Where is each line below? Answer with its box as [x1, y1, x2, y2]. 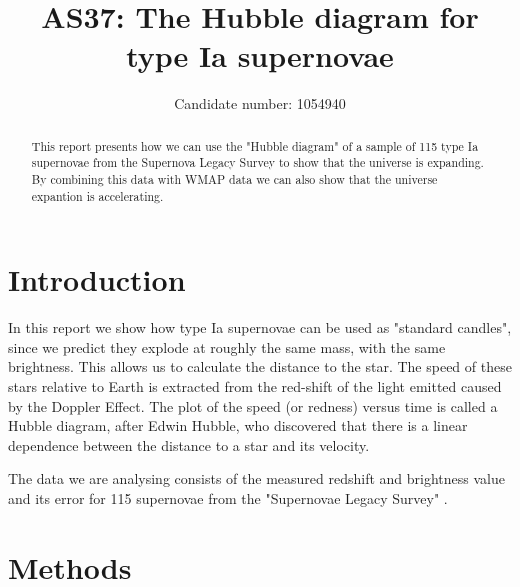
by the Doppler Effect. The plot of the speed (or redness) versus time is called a [8, 395, 498, 416]
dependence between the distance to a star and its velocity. [8, 434, 370, 455]
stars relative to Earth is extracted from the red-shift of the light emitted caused [8, 376, 502, 397]
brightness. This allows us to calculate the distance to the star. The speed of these [8, 356, 512, 377]
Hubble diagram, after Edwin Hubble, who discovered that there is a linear [8, 415, 468, 436]
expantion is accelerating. [31, 187, 164, 204]
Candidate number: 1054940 [174, 93, 346, 114]
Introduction [8, 259, 186, 300]
